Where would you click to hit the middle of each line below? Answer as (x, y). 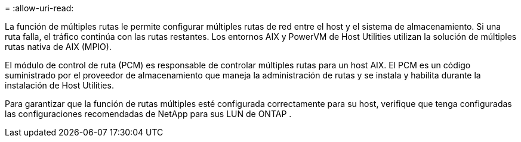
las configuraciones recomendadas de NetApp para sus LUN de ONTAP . (148, 114)
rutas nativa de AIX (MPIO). (58, 47)
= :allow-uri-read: (39, 8)
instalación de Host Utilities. (59, 85)
